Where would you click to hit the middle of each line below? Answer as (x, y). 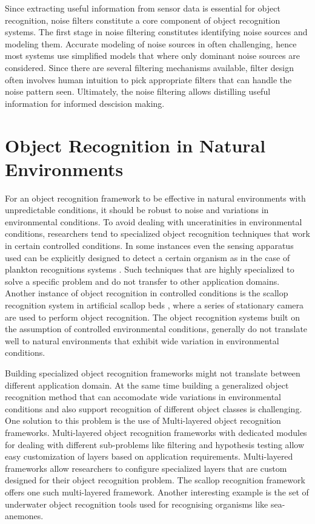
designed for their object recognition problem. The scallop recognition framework (155, 480)
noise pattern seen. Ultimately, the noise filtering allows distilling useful (138, 91)
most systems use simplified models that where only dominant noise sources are (152, 56)
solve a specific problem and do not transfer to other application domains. (142, 281)
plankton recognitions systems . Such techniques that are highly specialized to (150, 269)
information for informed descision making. (85, 103)
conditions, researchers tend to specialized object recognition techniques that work (157, 233)
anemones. (24, 516)
